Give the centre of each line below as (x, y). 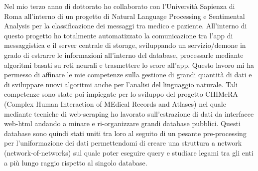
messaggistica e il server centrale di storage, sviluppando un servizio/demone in (125, 45)
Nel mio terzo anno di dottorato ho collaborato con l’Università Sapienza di (120, 6)
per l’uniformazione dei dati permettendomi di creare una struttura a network (123, 143)
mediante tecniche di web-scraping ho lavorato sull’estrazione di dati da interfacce (129, 113)
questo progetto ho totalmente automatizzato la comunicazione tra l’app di (119, 35)
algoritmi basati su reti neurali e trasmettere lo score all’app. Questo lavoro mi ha (129, 65)
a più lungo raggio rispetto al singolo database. (76, 162)
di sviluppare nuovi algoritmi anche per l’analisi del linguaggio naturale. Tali (121, 84)
